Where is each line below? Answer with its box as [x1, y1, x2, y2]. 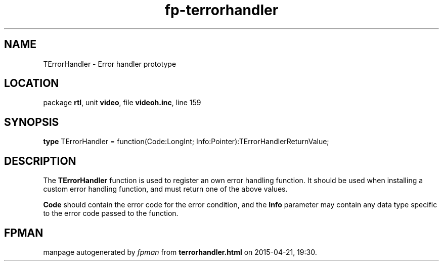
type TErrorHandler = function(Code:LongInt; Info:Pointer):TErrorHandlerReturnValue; [43, 137, 329, 146]
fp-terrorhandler [164, 2, 279, 19]
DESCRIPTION [4, 154, 76, 167]
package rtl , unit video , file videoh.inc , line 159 [43, 98, 201, 107]
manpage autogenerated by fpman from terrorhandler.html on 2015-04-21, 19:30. [43, 247, 317, 256]
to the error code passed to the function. [43, 209, 179, 218]
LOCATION [4, 77, 59, 90]
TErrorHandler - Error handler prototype [43, 59, 176, 68]
